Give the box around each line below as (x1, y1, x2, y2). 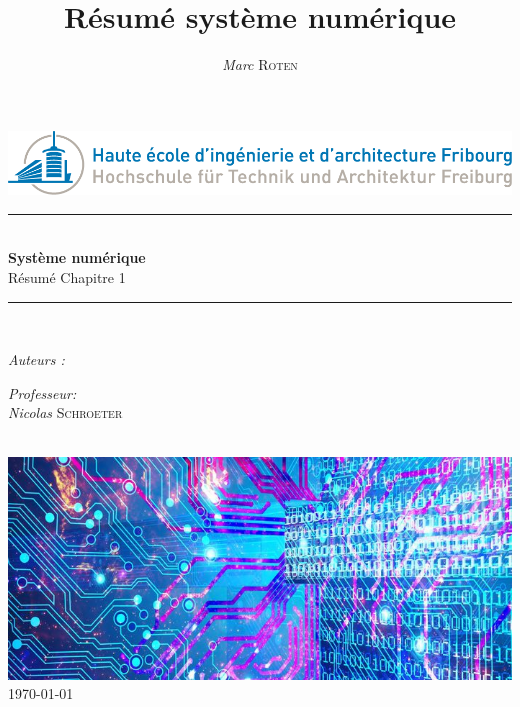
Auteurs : (8, 349, 65, 370)
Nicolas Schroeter (8, 402, 123, 423)
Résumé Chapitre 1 (8, 266, 126, 287)
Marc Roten (222, 54, 298, 75)
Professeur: (8, 382, 77, 403)
